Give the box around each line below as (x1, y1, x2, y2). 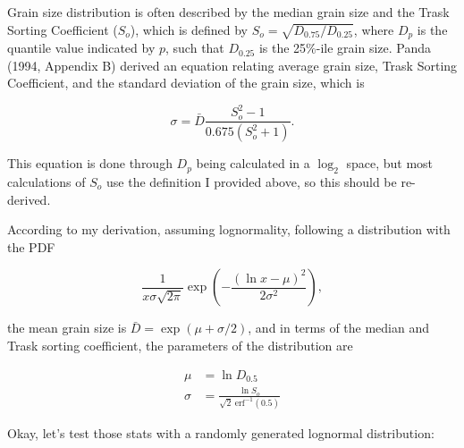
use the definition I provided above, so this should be (106, 173, 397, 191)
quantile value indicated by (7, 38, 156, 57)
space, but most (346, 154, 434, 173)
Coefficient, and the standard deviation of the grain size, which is (7, 73, 365, 92)
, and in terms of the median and (248, 318, 430, 337)
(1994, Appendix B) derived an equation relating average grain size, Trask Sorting (7, 55, 458, 74)
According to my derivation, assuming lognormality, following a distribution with (7, 220, 451, 239)
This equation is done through (7, 154, 173, 173)
